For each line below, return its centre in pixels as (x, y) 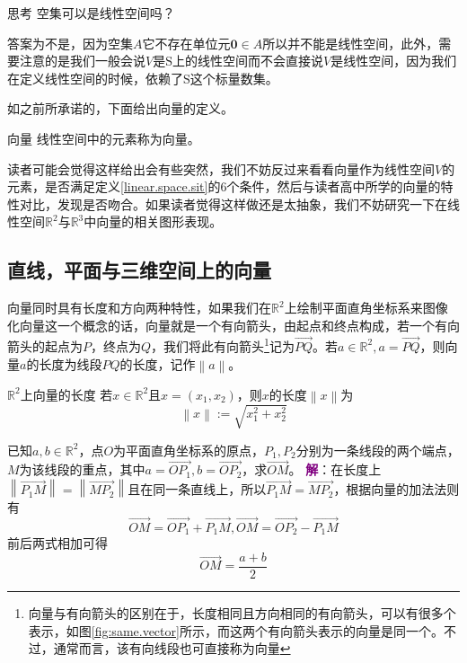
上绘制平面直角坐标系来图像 (366, 308)
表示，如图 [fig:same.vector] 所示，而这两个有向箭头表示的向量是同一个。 (236, 630)
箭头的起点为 (45, 345)
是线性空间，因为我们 (394, 61)
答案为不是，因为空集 (70, 43)
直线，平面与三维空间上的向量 (139, 270)
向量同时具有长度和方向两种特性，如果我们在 (139, 308)
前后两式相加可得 (57, 543)
